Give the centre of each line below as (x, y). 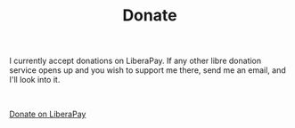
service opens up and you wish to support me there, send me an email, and (148, 70)
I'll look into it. (35, 80)
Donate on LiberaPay (48, 114)
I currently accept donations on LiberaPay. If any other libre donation (135, 61)
